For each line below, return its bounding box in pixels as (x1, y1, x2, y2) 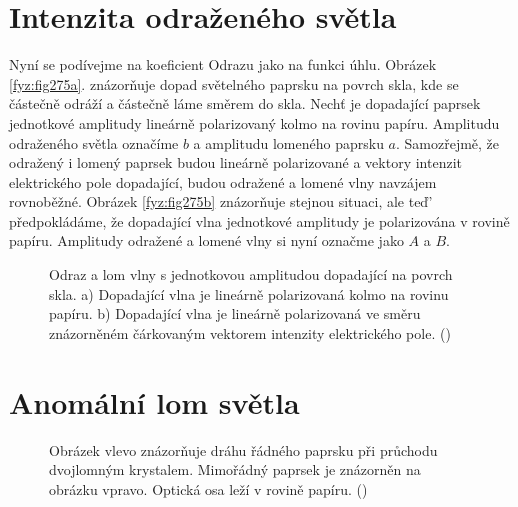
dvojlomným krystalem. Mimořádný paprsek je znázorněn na (49, 459, 421, 480)
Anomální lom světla (9, 381, 300, 422)
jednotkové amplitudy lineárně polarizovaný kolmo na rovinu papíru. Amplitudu (9, 112, 500, 133)
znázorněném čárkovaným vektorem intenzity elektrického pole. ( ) (49, 322, 451, 343)
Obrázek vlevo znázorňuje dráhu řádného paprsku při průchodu (49, 439, 438, 460)
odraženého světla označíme (9, 132, 179, 153)
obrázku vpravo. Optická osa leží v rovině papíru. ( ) (49, 478, 368, 499)
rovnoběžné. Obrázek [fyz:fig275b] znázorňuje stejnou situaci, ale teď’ (9, 191, 433, 212)
